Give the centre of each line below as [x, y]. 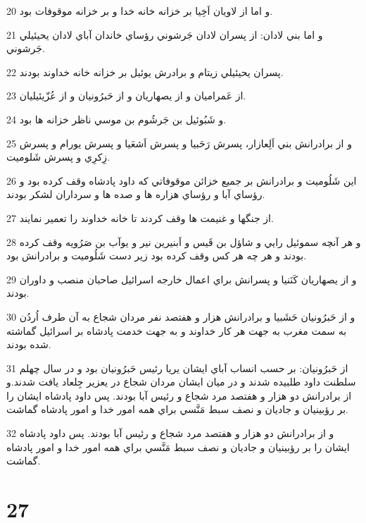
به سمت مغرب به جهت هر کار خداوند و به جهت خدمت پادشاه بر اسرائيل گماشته [177, 330]
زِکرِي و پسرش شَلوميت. [58, 157]
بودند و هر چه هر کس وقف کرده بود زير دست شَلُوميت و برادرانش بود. [157, 256]
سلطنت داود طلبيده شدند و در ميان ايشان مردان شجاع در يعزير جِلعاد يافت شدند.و [181, 382]
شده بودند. [29, 344]
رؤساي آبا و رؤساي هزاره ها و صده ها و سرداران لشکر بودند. [136, 194]
